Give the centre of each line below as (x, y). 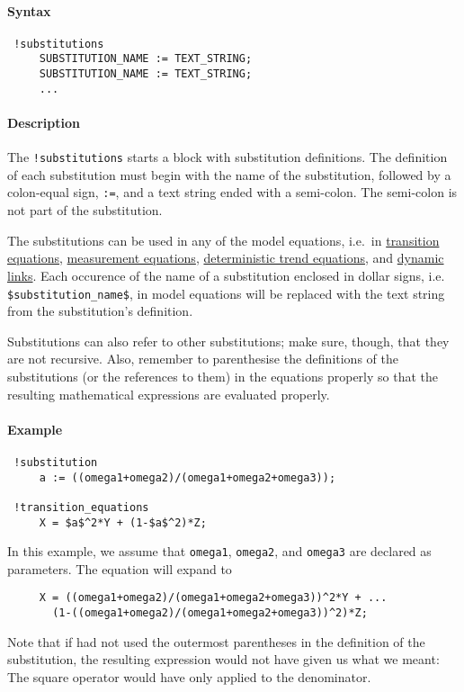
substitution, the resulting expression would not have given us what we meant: (223, 659)
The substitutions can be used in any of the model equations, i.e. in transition (223, 240)
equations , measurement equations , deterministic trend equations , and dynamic (226, 258)
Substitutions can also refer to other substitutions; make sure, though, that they (228, 341)
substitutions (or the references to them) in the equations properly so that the (223, 376)
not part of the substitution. (85, 210)
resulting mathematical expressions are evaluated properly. (169, 394)
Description (44, 123)
